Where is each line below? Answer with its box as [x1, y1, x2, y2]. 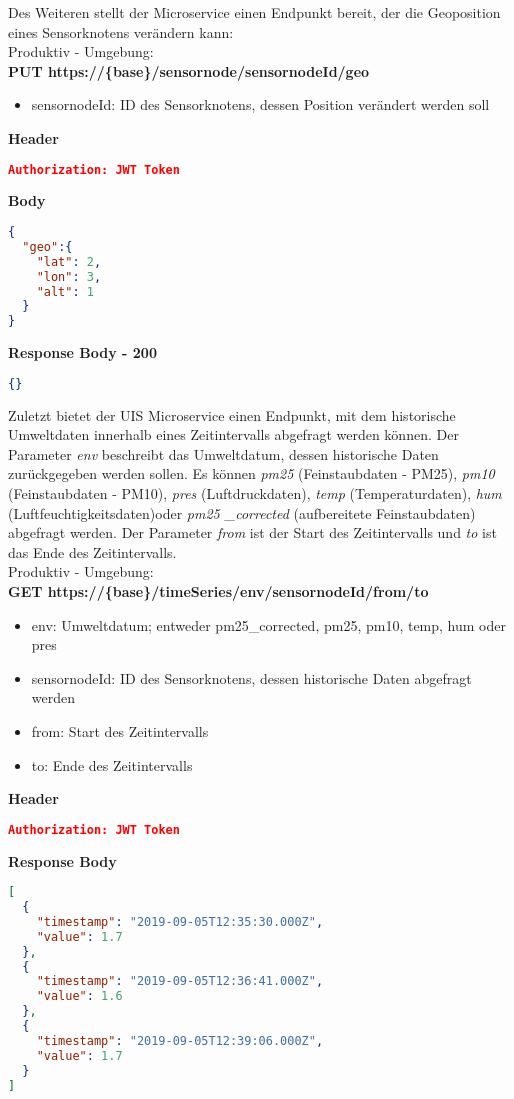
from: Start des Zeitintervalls [31, 720, 209, 741]
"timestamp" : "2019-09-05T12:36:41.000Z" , [36, 974, 324, 989]
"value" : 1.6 [36, 989, 123, 1004]
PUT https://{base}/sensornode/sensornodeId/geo [8, 60, 370, 81]
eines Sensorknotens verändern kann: [8, 21, 234, 42]
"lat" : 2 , [36, 254, 102, 269]
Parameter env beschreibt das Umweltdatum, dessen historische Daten [8, 443, 439, 464]
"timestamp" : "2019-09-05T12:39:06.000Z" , [36, 1033, 324, 1048]
